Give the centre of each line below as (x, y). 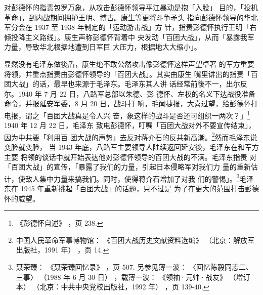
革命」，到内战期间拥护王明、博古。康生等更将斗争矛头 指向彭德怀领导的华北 (131, 17)
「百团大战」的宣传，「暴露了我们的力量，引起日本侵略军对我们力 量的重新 (127, 167)
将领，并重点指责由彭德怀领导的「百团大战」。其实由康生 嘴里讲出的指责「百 (131, 74)
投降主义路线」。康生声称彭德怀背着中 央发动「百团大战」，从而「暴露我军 (133, 37)
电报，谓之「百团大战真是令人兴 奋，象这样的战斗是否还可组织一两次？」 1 (127, 114)
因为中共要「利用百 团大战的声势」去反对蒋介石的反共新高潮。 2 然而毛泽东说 (131, 136)
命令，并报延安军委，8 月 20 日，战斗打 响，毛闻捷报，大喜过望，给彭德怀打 (131, 103)
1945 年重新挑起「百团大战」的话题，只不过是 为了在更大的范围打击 (133, 188)
